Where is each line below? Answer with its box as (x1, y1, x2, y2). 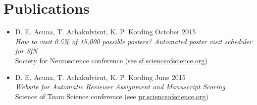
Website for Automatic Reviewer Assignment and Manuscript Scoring (15, 81, 225, 92)
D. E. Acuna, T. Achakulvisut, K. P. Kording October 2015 (15, 26, 196, 37)
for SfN (15, 46, 38, 56)
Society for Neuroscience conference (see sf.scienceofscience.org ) (15, 55, 207, 65)
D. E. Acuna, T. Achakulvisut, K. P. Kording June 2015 (15, 72, 186, 82)
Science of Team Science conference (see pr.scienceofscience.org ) (15, 91, 208, 101)
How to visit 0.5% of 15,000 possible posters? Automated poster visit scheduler (15, 36, 253, 46)
